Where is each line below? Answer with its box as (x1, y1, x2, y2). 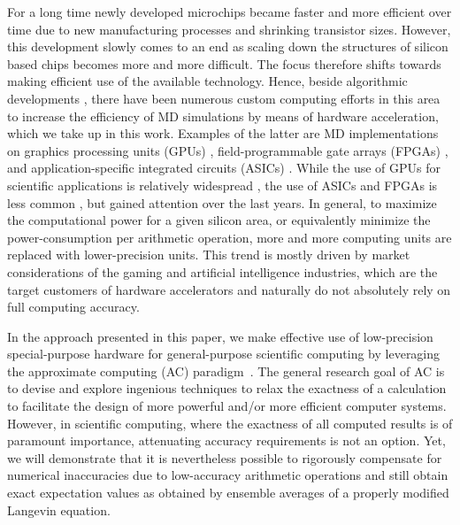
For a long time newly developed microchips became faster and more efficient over (7, 3, 452, 20)
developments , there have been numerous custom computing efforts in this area (7, 89, 441, 107)
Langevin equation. (7, 500, 111, 519)
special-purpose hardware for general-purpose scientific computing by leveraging (7, 344, 441, 363)
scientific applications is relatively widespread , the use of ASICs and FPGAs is (7, 175, 438, 194)
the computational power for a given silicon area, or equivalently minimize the (7, 211, 431, 229)
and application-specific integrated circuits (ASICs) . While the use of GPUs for (7, 158, 441, 177)
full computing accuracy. (7, 297, 140, 316)
